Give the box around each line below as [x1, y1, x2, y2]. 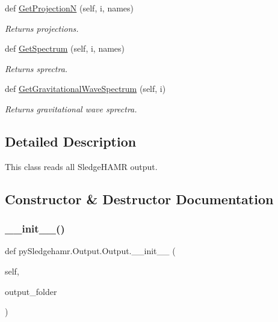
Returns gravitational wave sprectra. [5, 102, 137, 115]
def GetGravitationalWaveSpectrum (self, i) [5, 82, 166, 95]
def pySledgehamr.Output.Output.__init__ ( [5, 245, 176, 257]
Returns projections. [5, 22, 79, 34]
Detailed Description [5, 132, 137, 150]
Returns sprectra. [5, 62, 68, 74]
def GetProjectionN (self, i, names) [5, 2, 134, 14]
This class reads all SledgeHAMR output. [5, 160, 158, 172]
